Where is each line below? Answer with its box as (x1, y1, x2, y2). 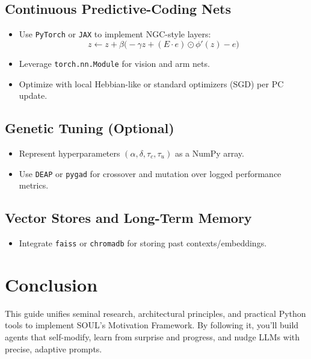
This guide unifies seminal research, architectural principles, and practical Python (5, 307, 306, 319)
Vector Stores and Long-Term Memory (5, 208, 252, 227)
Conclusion (5, 272, 98, 296)
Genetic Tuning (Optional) (5, 119, 174, 137)
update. (19, 89, 48, 102)
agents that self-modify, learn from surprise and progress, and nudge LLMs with (5, 330, 300, 343)
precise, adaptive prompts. (5, 342, 102, 355)
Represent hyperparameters (19, 146, 120, 159)
